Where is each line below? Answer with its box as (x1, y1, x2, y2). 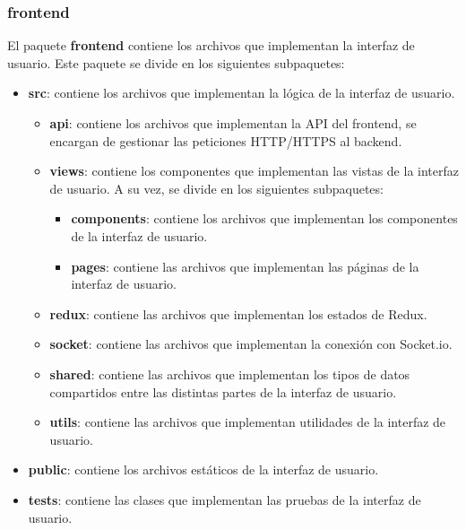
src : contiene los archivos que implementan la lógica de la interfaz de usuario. (28, 83, 455, 102)
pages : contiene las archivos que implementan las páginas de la (71, 256, 419, 275)
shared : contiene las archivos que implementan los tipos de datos (49, 364, 410, 383)
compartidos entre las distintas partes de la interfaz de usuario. (49, 382, 397, 401)
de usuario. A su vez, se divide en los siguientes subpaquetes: (49, 178, 384, 197)
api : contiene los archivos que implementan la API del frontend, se (49, 114, 417, 132)
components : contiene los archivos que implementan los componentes (71, 209, 458, 228)
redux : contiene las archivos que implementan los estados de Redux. (49, 304, 427, 323)
